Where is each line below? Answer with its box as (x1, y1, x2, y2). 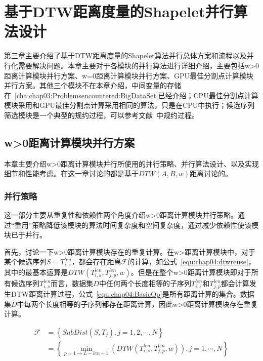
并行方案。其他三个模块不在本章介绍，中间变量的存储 (4, 80, 181, 91)
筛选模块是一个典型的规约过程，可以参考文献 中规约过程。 (4, 109, 199, 120)
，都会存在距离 (71, 256, 121, 267)
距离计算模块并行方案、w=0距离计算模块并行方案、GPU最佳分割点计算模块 (4, 70, 254, 81)
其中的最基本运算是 (4, 267, 68, 277)
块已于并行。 (4, 229, 47, 240)
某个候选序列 (4, 256, 47, 267)
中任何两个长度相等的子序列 (99, 278, 191, 289)
